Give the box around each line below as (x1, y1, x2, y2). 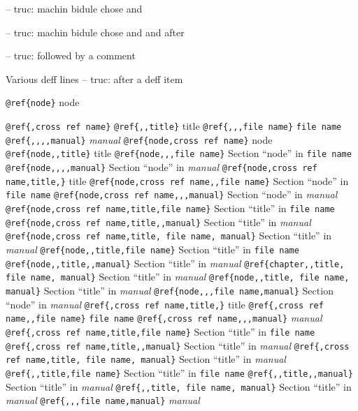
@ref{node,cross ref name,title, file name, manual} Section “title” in (6, 228, 332, 243)
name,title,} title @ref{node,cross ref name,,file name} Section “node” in (6, 173, 349, 188)
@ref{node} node (6, 95, 80, 110)
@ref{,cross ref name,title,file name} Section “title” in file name (6, 324, 315, 338)
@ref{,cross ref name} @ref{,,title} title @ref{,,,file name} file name (6, 119, 342, 133)
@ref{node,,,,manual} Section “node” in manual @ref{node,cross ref (6, 160, 317, 174)
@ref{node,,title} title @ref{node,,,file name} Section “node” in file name (6, 146, 352, 160)
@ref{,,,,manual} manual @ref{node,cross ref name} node (6, 132, 273, 147)
